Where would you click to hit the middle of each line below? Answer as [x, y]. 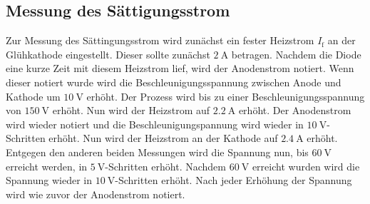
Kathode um [33, 96]
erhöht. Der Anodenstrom [295, 110]
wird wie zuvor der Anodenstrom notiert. [96, 194]
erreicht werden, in [47, 166]
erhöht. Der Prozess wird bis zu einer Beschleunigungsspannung [226, 96]
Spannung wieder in [49, 180]
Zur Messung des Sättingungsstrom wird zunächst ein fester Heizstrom [160, 40]
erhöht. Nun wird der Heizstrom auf [131, 110]
